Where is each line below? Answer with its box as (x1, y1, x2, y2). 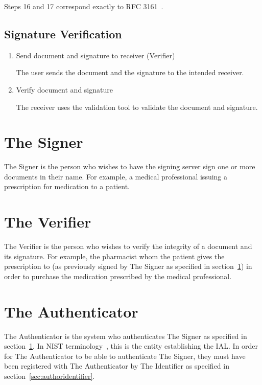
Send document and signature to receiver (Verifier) (16, 50, 175, 60)
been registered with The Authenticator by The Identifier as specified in (4, 360, 229, 371)
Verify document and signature (16, 84, 113, 95)
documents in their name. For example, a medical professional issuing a (4, 171, 228, 182)
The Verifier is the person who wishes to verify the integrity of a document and (4, 241, 252, 252)
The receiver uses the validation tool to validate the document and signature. (16, 101, 258, 112)
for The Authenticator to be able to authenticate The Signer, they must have (4, 350, 246, 361)
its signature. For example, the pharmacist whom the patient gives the (4, 251, 225, 261)
